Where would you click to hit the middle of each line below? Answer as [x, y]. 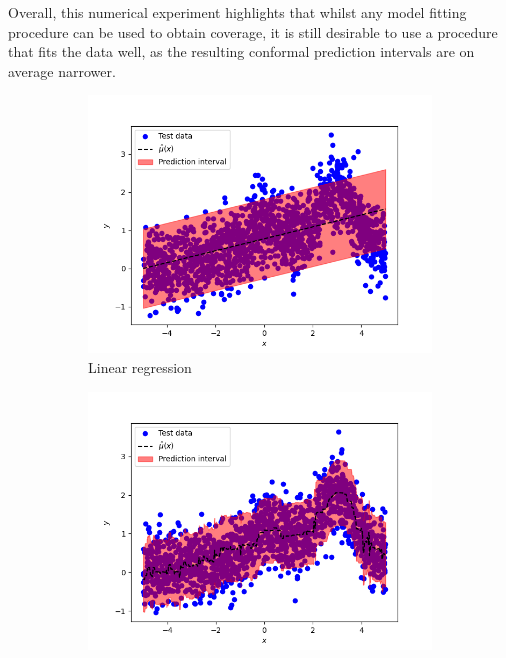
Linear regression [140, 366]
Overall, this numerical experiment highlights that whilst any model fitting [237, 12]
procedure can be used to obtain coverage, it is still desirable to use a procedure [253, 31]
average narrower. [62, 70]
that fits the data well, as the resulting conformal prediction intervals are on [241, 51]
